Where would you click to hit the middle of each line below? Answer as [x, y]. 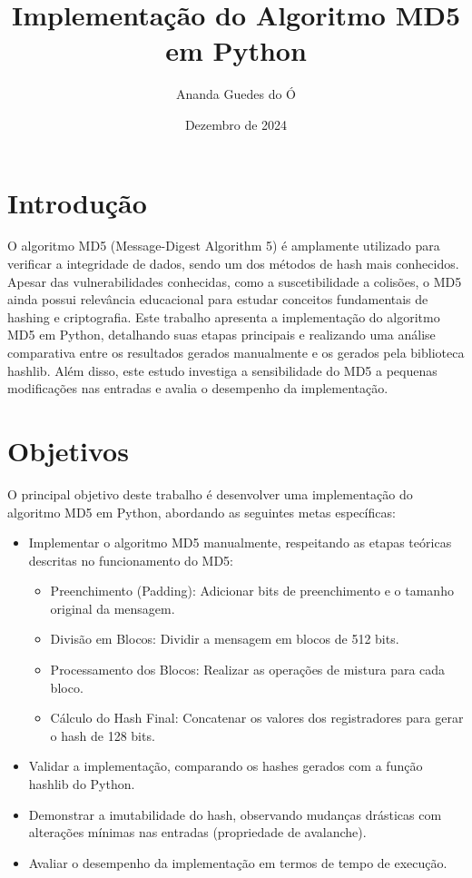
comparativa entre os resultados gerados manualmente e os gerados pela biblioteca [236, 352]
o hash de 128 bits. [103, 735]
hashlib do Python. [82, 784]
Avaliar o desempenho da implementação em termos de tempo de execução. [238, 862]
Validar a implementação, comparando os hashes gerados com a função [226, 766]
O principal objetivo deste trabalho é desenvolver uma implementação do [210, 493]
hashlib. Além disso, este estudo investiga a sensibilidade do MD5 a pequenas [222, 370]
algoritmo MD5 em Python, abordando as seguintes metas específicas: [202, 512]
